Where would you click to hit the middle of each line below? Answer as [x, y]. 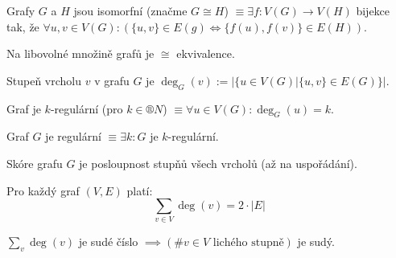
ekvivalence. [206, 53]
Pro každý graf [43, 190]
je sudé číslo [108, 242]
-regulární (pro [87, 108]
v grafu [112, 80]
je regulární [73, 136]
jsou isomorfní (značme [130, 10]
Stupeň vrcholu [44, 80]
